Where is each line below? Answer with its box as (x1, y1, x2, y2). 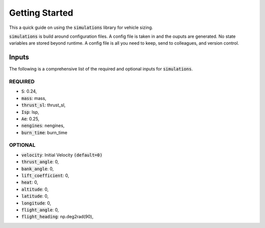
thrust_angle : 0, (21, 159, 59, 165)
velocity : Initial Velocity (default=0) (21, 152, 103, 158)
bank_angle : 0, (21, 166, 54, 172)
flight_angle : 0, (21, 206, 59, 213)
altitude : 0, (21, 186, 49, 192)
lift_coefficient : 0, (21, 173, 70, 178)
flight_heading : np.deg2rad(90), (21, 214, 94, 220)
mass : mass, (21, 95, 47, 101)
